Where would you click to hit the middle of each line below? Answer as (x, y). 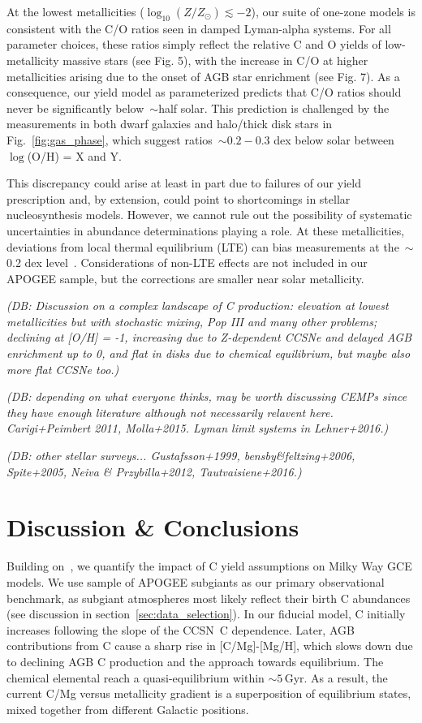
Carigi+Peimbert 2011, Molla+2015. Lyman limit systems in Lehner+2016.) (198, 428)
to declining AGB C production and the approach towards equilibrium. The (195, 661)
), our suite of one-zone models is (333, 11)
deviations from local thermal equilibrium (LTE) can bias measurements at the (203, 246)
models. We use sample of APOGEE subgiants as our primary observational (196, 581)
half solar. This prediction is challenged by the (274, 108)
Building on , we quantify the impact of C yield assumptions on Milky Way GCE (209, 566)
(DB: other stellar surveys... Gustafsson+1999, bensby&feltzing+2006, (181, 456)
